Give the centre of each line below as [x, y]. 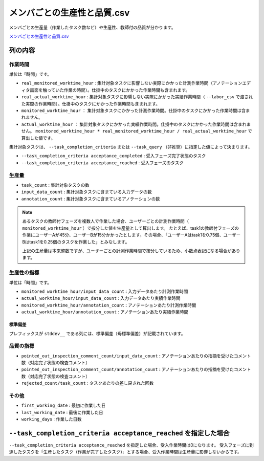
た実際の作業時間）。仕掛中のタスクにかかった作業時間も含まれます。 [91, 104]
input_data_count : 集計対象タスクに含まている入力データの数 [87, 192]
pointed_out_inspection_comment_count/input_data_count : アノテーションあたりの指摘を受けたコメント [136, 356]
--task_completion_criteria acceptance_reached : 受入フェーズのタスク [102, 163]
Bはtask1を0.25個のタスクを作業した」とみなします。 [76, 241]
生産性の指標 [24, 273]
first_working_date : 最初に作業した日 [64, 405]
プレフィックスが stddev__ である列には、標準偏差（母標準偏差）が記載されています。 [97, 333]
